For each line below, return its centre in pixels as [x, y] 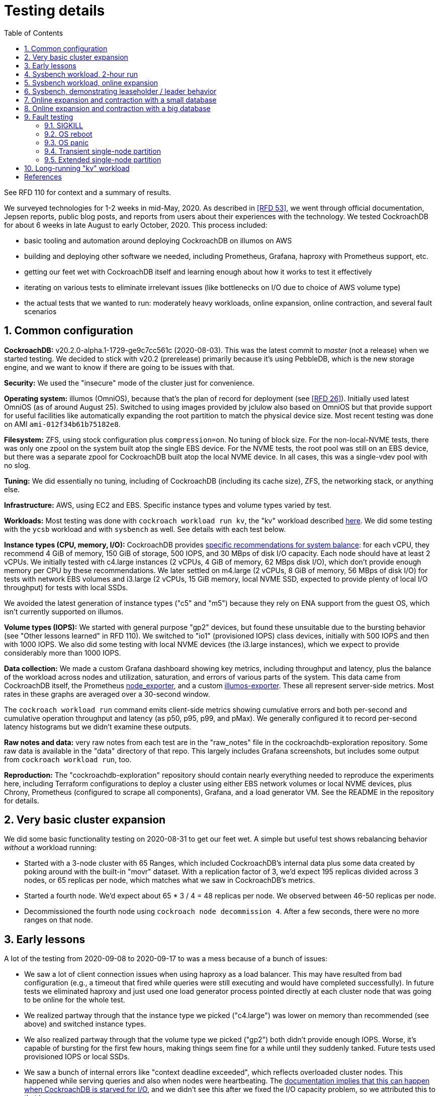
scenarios [40, 311]
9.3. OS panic [67, 142]
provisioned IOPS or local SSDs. [77, 1057]
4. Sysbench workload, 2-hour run [81, 74]
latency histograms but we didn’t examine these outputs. [98, 726]
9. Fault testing [49, 117]
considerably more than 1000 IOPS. [63, 653]
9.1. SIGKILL [64, 125]
